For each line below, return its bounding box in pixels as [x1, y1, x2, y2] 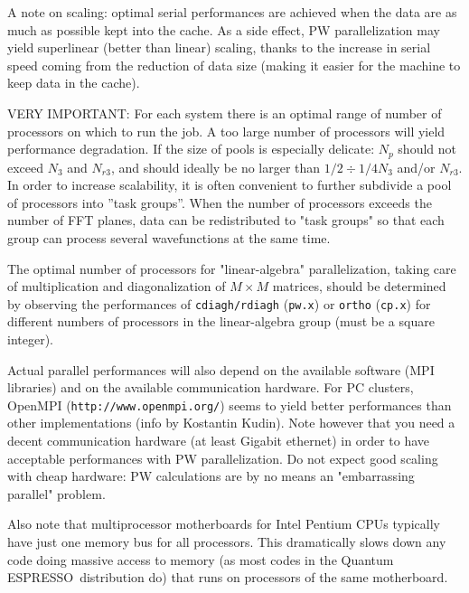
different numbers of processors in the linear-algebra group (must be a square [7, 312, 435, 331]
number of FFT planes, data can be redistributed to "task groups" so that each [7, 211, 445, 230]
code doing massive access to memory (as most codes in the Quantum [7, 550, 394, 569]
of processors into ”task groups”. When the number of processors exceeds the [7, 193, 432, 212]
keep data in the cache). [7, 73, 140, 92]
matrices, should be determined [272, 277, 446, 296]
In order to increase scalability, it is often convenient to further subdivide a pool [7, 175, 452, 194]
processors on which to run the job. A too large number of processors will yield [7, 121, 446, 140]
